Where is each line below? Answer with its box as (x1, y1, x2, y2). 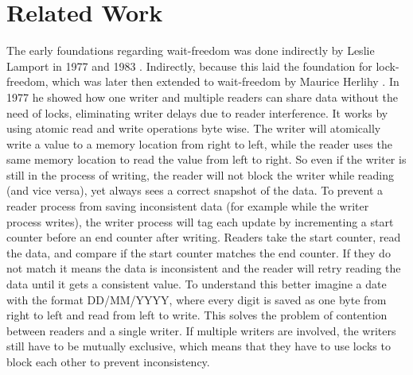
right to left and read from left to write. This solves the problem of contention (6, 307, 388, 323)
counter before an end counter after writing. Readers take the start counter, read (6, 229, 401, 245)
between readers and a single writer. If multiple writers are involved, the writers (6, 322, 396, 338)
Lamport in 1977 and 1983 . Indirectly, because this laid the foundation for (6, 57, 372, 74)
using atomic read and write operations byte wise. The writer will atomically (6, 120, 381, 137)
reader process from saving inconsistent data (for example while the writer (6, 198, 369, 215)
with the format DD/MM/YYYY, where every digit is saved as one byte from (6, 291, 387, 307)
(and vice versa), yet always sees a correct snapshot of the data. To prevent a (6, 182, 384, 199)
